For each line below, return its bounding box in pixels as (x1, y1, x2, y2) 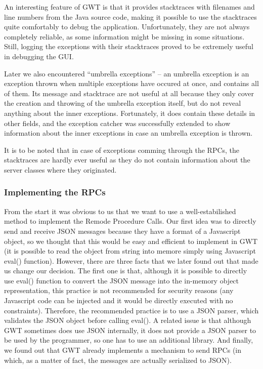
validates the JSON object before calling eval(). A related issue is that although (4, 315, 251, 325)
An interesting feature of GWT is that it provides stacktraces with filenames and (4, 2, 255, 12)
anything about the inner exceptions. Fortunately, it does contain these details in (4, 107, 255, 118)
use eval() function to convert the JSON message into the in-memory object (4, 275, 239, 285)
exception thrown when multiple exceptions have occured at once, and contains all (4, 78, 259, 89)
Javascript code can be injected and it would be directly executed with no (4, 295, 233, 306)
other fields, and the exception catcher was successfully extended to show (4, 117, 231, 128)
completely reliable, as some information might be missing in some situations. (4, 31, 245, 42)
